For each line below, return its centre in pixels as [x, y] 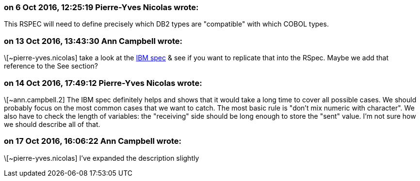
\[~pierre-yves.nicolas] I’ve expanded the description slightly [102, 158]
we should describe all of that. [52, 124]
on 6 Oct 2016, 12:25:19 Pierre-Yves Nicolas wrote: [101, 7]
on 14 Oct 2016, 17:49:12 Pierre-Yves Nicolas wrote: [103, 83]
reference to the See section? [51, 66]
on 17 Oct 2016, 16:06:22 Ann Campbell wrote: [93, 141]
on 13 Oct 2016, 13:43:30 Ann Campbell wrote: [93, 41]
